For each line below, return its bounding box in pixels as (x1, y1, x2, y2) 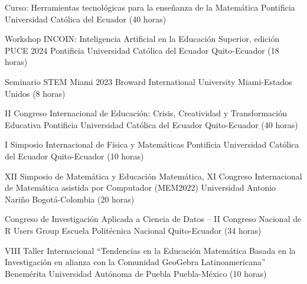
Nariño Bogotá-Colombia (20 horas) (5, 192, 135, 205)
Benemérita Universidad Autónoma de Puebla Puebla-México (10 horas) (5, 267, 267, 279)
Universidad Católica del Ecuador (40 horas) (5, 12, 166, 25)
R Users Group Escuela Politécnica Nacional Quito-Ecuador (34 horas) (5, 224, 262, 236)
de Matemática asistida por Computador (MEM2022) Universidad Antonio (5, 181, 276, 194)
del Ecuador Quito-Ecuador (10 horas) (5, 149, 144, 162)
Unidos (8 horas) (5, 87, 66, 99)
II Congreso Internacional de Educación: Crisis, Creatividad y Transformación (5, 107, 287, 119)
